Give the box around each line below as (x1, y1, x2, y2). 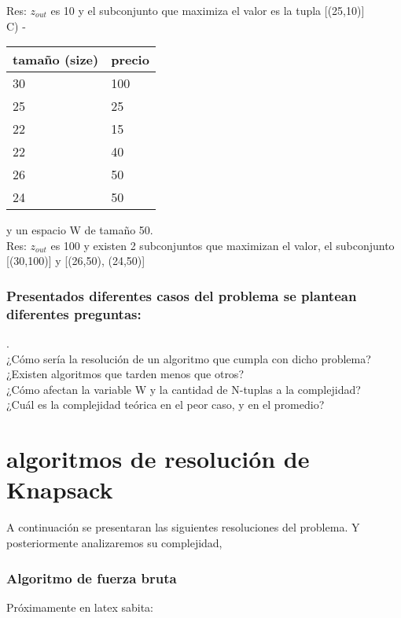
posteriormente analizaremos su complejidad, (6, 534, 223, 550)
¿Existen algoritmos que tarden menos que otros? (6, 366, 244, 382)
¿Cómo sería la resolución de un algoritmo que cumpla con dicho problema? (6, 350, 371, 366)
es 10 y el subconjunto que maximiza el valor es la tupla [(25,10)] (50, 2, 365, 18)
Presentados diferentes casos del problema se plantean (6, 285, 357, 305)
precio (111, 50, 149, 69)
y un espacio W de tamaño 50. (6, 222, 153, 238)
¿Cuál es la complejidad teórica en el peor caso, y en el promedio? (6, 396, 325, 413)
